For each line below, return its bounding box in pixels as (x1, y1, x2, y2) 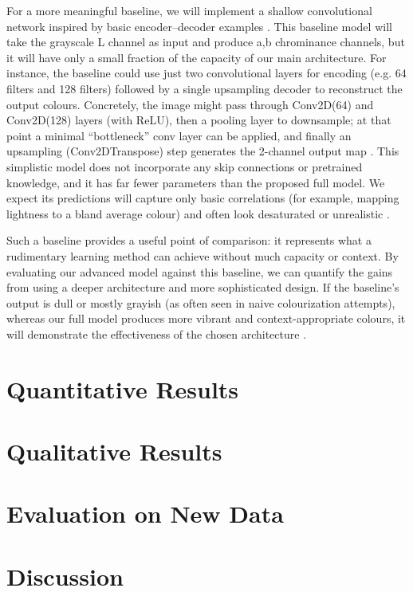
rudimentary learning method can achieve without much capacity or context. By (6, 247, 399, 264)
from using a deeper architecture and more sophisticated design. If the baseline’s (6, 279, 399, 296)
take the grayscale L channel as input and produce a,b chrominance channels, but (6, 33, 405, 50)
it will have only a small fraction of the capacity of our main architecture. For (6, 49, 387, 65)
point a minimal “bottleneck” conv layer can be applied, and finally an (6, 127, 352, 143)
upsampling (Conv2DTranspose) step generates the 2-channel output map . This (6, 143, 399, 159)
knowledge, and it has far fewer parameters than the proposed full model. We (6, 174, 385, 190)
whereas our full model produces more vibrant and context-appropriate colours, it (6, 310, 406, 327)
